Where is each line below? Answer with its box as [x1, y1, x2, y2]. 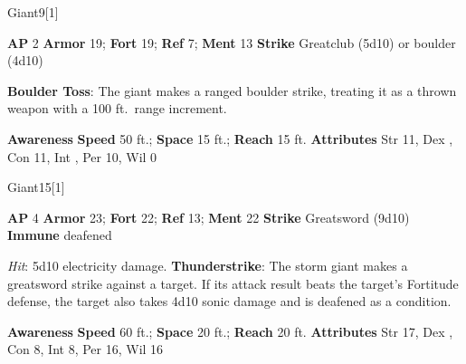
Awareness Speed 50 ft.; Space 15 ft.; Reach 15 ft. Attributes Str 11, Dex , [7, 129, 453, 148]
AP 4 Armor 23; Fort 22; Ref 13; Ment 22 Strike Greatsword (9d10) [7, 207, 410, 226]
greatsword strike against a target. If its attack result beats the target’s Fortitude [7, 273, 459, 292]
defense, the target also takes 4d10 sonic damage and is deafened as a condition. [7, 292, 452, 311]
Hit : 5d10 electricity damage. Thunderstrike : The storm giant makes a [7, 255, 408, 274]
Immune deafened [7, 225, 112, 244]
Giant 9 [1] [7, 3, 59, 21]
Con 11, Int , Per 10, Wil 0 [7, 147, 157, 166]
